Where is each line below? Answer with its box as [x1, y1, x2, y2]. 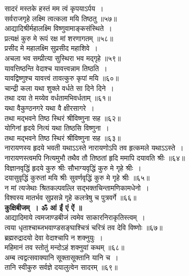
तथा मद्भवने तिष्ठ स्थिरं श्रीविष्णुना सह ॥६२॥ [5, 112, 121, 123]
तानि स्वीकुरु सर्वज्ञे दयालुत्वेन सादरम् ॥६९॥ [5, 262, 118, 272]
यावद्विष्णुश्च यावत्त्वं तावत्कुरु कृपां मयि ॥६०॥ [5, 73, 119, 83]
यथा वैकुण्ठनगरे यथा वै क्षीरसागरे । [5, 102, 95, 113]
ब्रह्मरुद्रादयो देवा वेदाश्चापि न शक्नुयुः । [5, 232, 103, 242]
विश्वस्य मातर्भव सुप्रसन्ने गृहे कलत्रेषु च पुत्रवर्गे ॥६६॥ [5, 192, 137, 203]
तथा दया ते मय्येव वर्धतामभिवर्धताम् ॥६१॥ [5, 93, 111, 103]
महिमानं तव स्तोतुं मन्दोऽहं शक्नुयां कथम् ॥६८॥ [5, 242, 125, 253]
